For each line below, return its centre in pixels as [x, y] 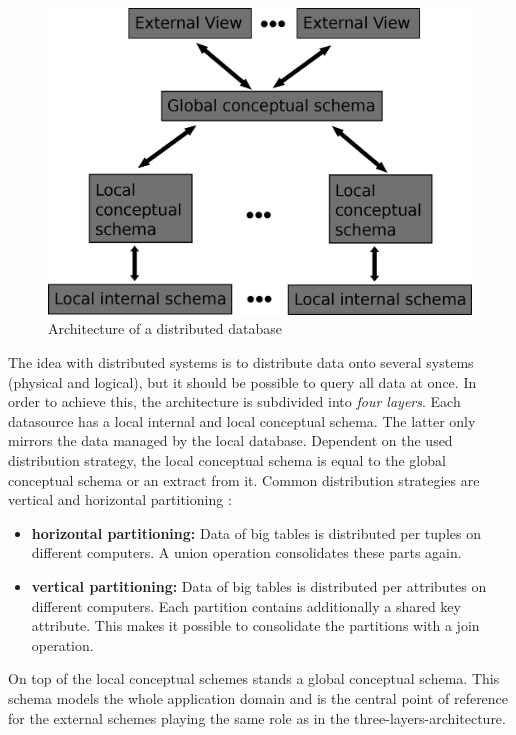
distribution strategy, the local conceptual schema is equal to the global [227, 459]
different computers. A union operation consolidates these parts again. [246, 552]
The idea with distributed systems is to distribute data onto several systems [241, 362]
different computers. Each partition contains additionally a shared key [246, 605]
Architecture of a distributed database [165, 328]
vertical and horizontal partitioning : [120, 499]
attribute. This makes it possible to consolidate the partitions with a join [255, 625]
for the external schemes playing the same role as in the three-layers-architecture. [257, 717]
